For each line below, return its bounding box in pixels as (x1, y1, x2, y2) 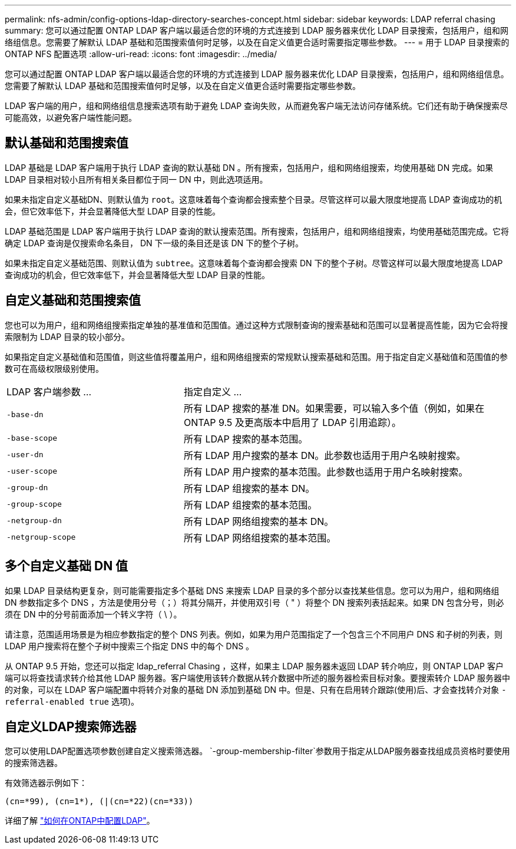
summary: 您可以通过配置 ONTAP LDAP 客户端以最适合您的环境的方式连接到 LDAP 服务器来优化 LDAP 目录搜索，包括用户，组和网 (5, 25, 509, 35)
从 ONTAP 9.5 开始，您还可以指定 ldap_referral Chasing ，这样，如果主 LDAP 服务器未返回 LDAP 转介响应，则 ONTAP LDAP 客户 (5, 660, 504, 671)
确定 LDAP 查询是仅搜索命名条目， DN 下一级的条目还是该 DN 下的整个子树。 (5, 237, 304, 248)
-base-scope (6, 434, 58, 443)
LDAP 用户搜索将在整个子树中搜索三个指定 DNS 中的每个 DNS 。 (5, 640, 254, 651)
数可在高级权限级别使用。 (5, 363, 104, 374)
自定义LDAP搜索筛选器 (5, 719, 137, 734)
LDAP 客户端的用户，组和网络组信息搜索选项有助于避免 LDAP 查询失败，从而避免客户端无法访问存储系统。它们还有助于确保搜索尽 (5, 101, 508, 111)
